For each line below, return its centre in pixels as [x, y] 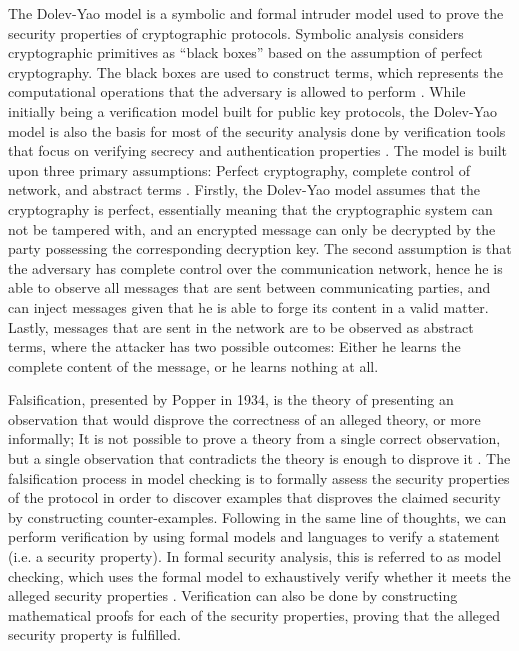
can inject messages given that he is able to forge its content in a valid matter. [248, 306]
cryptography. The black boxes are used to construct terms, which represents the [255, 71]
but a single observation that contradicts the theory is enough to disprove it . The [259, 458]
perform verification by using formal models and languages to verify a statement [254, 536]
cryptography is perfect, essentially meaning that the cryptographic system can [250, 208]
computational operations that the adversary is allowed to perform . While [237, 91]
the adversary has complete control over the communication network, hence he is [255, 267]
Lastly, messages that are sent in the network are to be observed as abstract [241, 326]
